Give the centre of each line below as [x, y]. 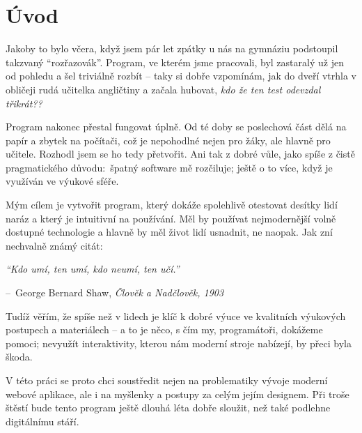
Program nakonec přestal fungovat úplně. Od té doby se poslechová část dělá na [176, 127]
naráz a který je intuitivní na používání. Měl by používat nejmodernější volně [171, 218]
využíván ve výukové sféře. [62, 181]
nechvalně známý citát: [54, 245]
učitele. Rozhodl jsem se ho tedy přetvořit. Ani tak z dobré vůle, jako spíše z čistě [180, 154]
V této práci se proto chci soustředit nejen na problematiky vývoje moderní [167, 380]
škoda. [19, 357]
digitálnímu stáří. [42, 421]
